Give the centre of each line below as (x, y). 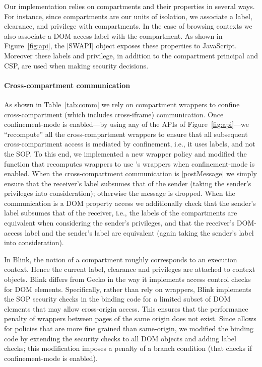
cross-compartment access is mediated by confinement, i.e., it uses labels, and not (130, 144)
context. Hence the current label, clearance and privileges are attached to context (130, 269)
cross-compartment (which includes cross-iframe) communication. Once (114, 114)
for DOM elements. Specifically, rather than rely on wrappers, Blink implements (128, 289)
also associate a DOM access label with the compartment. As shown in (113, 35)
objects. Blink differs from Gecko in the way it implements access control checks (127, 279)
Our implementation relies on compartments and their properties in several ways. (129, 6)
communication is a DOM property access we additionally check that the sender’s (130, 203)
